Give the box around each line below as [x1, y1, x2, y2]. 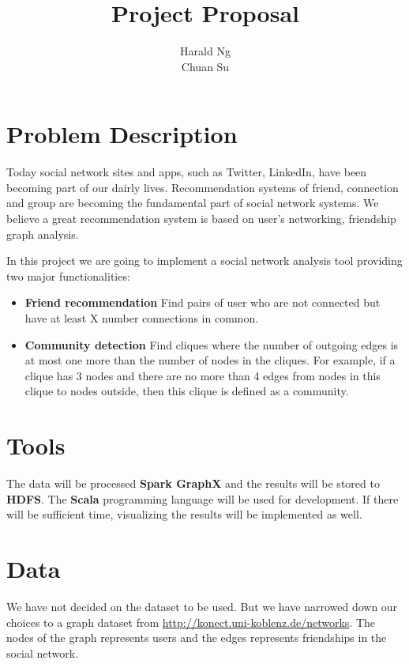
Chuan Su [181, 58, 230, 74]
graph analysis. [6, 225, 79, 242]
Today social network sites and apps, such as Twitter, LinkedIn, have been [6, 164, 367, 180]
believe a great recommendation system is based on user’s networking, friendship [6, 210, 396, 227]
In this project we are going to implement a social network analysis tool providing [6, 252, 403, 269]
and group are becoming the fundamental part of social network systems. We [6, 194, 379, 211]
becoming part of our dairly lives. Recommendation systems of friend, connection [6, 179, 399, 195]
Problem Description [6, 118, 238, 150]
